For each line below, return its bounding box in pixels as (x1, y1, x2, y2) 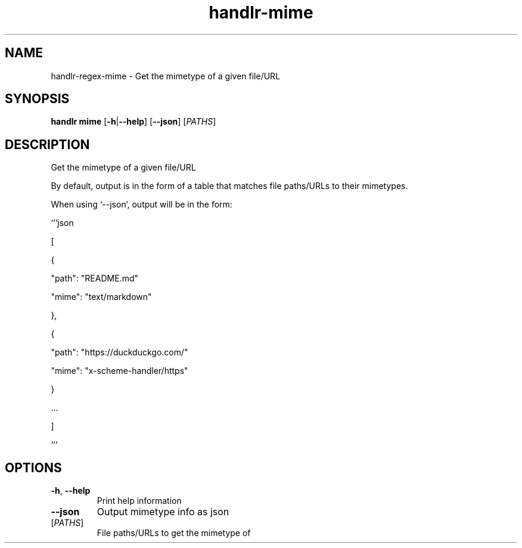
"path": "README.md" (51, 273, 138, 284)
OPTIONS (5, 460, 62, 475)
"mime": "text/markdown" (51, 292, 152, 302)
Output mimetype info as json (97, 506, 229, 518)
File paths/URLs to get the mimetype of (97, 528, 251, 538)
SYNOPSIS (5, 91, 70, 107)
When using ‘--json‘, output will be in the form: (51, 199, 232, 210)
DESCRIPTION (5, 137, 90, 152)
